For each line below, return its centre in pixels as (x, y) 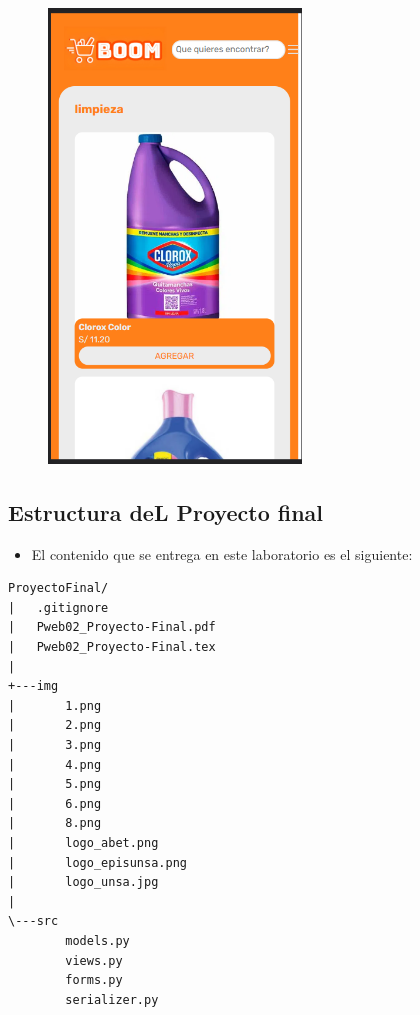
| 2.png (55, 725)
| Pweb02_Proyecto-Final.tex (112, 647)
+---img (33, 686)
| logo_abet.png (83, 843)
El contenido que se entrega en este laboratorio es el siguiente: (222, 553)
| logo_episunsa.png (97, 862)
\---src (33, 921)
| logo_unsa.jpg (83, 882)
